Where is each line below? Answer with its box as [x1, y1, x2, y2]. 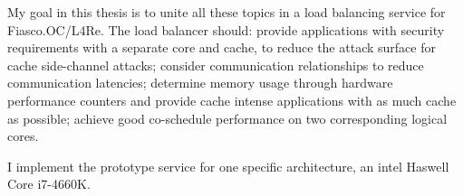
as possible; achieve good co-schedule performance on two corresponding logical [7, 108, 448, 127]
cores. [7, 126, 39, 145]
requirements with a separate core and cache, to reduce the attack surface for [7, 38, 436, 57]
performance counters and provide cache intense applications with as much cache [7, 90, 457, 109]
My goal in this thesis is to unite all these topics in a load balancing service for [7, 3, 446, 21]
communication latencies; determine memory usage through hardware [7, 73, 393, 92]
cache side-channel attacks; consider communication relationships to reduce [7, 55, 424, 74]
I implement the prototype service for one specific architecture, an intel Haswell [7, 156, 449, 175]
